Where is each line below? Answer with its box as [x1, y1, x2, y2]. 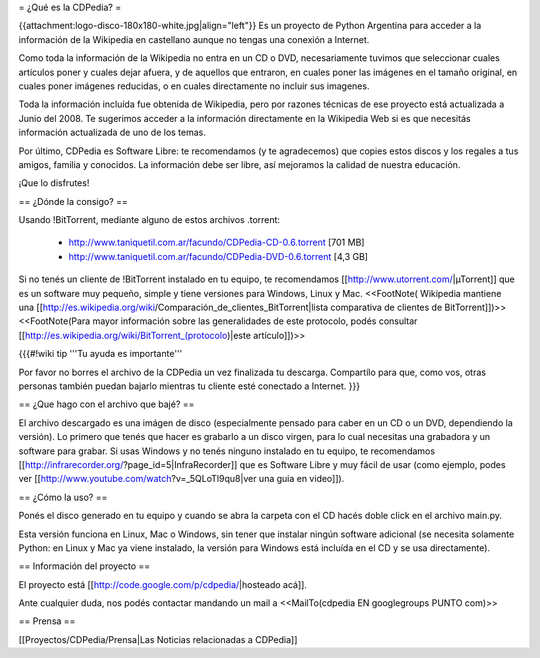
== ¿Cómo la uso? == [18, 491, 108, 503]
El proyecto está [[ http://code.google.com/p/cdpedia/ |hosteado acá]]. [18, 578, 307, 590]
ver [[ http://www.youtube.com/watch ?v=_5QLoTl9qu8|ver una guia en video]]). [18, 473, 345, 485]
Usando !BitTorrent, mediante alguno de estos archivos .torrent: [18, 214, 280, 226]
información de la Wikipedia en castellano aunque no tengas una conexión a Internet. [18, 33, 370, 45]
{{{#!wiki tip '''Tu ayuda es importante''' [18, 348, 183, 360]
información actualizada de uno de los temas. [18, 126, 207, 139]
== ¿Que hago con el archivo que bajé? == [18, 398, 195, 410]
